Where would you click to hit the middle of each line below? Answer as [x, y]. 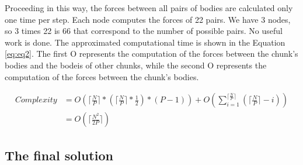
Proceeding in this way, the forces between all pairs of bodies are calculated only [149, 8]
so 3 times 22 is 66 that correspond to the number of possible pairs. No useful [144, 31]
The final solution [59, 155]
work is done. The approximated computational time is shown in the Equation [145, 42]
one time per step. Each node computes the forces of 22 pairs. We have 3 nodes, [148, 19]
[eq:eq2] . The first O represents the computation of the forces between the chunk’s [151, 54]
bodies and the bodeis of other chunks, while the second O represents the [136, 65]
